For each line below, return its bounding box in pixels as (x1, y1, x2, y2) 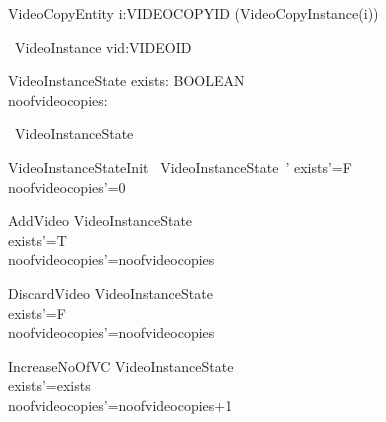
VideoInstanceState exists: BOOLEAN (8, 70, 245, 91)
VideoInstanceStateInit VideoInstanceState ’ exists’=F (8, 156, 352, 177)
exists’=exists (8, 375, 91, 396)
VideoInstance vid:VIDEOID (14, 36, 192, 57)
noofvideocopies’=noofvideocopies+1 (8, 394, 233, 415)
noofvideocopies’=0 (8, 176, 126, 197)
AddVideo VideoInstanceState (8, 210, 193, 231)
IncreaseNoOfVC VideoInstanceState (8, 355, 234, 376)
